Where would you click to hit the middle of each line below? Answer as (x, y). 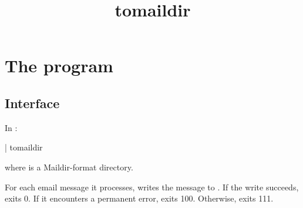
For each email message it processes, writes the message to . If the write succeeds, (152, 187)
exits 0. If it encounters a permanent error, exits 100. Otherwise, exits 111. (139, 198)
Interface (32, 103)
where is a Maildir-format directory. (69, 167)
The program (59, 66)
